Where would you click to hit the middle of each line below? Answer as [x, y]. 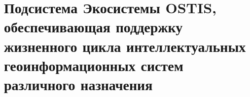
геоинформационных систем [94, 65]
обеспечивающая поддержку [93, 27]
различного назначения [78, 84]
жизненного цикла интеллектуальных [125, 46]
